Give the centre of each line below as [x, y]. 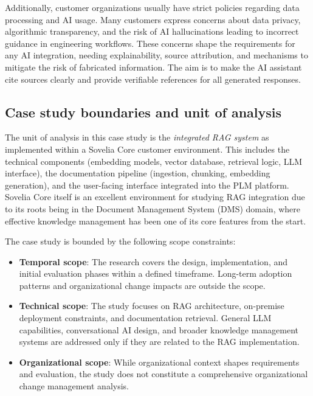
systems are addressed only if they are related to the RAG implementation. [159, 342]
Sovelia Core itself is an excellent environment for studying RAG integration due [155, 197]
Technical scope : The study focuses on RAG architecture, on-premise [152, 306]
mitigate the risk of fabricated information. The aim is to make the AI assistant [153, 67]
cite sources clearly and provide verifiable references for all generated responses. [153, 79]
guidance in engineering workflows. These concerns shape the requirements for [150, 43]
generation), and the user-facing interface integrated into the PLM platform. [147, 185]
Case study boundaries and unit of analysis [143, 112]
